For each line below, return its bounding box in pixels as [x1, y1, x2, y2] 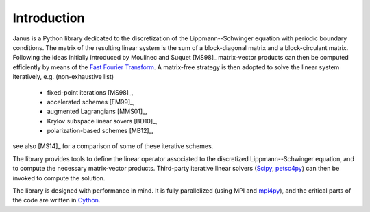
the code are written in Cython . [12, 196, 101, 204]
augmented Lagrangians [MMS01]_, [47, 107, 147, 116]
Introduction [12, 10, 85, 25]
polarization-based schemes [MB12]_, [47, 127, 154, 135]
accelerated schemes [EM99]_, [47, 97, 135, 106]
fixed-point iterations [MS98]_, [47, 88, 134, 96]
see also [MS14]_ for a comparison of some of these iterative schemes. [12, 142, 214, 150]
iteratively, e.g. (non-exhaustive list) [12, 73, 114, 81]
